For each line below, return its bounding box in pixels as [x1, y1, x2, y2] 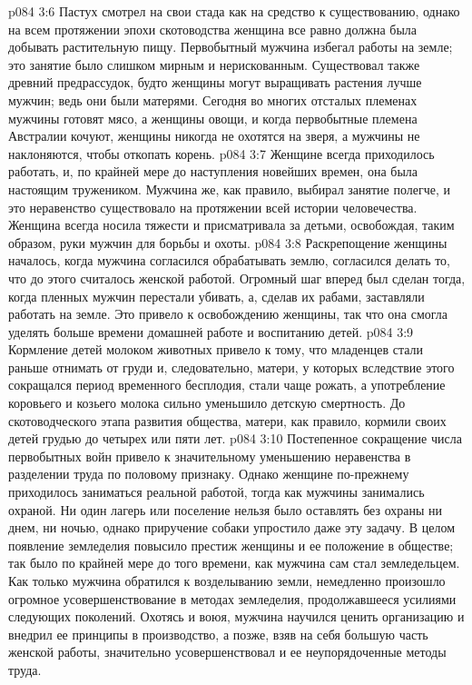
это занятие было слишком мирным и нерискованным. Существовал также [8, 55, 420, 74]
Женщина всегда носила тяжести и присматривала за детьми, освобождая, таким [8, 215, 455, 234]
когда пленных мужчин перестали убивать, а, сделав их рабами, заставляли [8, 286, 425, 305]
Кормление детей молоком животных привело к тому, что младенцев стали [8, 340, 424, 359]
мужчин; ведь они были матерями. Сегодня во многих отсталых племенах [8, 90, 418, 109]
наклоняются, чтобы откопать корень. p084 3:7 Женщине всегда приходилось [8, 144, 435, 163]
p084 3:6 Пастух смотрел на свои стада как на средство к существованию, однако [8, 2, 460, 20]
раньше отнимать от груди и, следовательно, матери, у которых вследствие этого [8, 357, 455, 376]
